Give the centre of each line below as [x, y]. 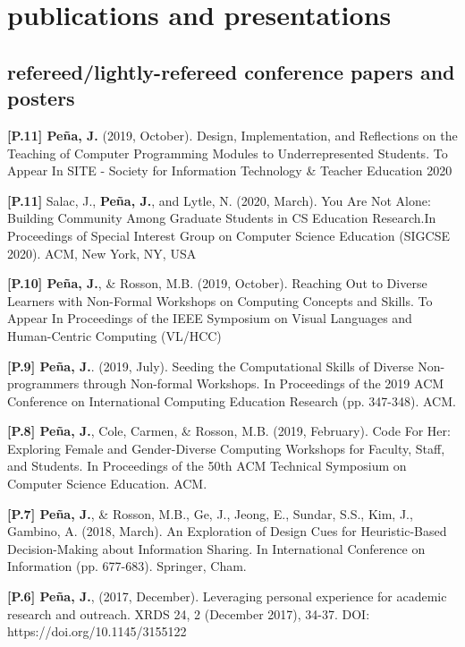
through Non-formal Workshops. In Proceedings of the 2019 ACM [263, 383]
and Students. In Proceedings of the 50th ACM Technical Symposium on [207, 466]
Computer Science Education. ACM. [107, 484]
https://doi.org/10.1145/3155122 [97, 631]
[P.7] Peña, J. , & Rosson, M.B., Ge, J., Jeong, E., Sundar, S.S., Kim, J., [210, 513]
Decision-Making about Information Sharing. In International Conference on [216, 548]
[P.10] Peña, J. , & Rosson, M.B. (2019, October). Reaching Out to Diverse [217, 283]
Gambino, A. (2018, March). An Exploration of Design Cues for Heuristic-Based [227, 531]
